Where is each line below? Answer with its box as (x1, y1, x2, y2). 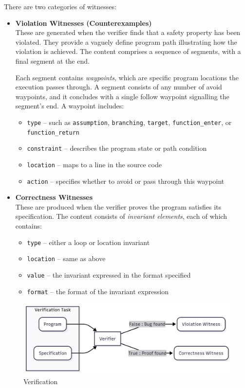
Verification (23, 376, 58, 386)
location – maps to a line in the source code (27, 159, 162, 169)
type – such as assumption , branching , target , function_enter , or (27, 117, 232, 127)
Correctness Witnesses (15, 192, 93, 202)
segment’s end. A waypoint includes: (15, 101, 124, 111)
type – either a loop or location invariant (27, 237, 150, 247)
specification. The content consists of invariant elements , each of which (15, 211, 227, 221)
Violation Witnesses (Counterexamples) (15, 18, 152, 28)
